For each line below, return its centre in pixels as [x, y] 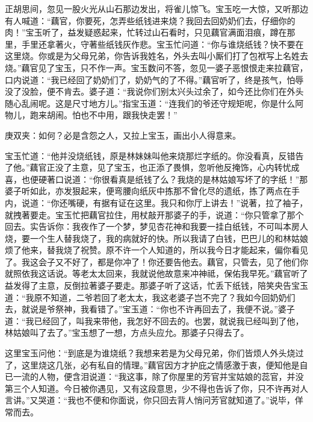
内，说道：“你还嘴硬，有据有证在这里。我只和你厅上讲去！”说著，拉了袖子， [156, 202]
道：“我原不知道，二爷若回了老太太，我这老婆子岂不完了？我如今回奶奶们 [150, 297]
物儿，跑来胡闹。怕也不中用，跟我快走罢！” [91, 115]
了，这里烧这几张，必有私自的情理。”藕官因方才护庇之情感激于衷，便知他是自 [156, 364]
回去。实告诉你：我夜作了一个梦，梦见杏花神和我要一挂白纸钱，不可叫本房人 [156, 226]
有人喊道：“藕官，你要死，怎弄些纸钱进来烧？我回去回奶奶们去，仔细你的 [150, 20]
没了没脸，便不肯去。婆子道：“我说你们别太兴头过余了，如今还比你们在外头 [154, 91]
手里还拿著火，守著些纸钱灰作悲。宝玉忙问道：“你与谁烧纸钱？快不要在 [163, 44]
